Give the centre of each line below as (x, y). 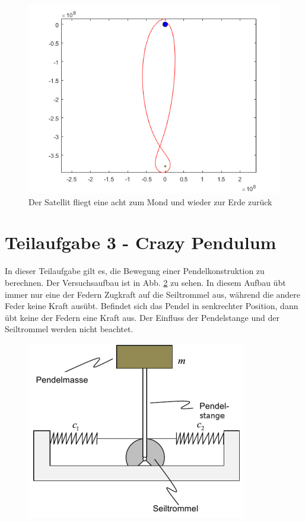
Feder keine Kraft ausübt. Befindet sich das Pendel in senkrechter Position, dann (152, 306)
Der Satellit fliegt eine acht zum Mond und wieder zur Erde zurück (150, 201)
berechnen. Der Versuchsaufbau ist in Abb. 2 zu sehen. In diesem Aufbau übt (145, 282)
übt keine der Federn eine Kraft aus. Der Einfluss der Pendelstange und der (142, 317)
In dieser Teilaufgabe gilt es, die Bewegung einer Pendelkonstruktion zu (135, 271)
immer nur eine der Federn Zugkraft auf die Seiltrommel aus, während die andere (152, 294)
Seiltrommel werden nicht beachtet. (69, 329)
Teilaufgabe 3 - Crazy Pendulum (141, 242)
